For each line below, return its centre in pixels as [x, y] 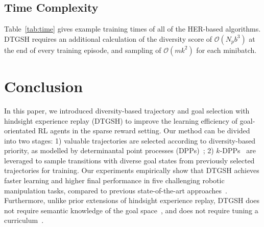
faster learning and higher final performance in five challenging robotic [114, 180]
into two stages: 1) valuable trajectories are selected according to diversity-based [130, 140]
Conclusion [44, 86]
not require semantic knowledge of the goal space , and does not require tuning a [131, 210]
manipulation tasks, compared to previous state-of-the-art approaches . [116, 190]
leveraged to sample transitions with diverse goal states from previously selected [129, 160]
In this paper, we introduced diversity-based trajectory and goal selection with [127, 110]
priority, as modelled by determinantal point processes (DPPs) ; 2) [109, 150]
